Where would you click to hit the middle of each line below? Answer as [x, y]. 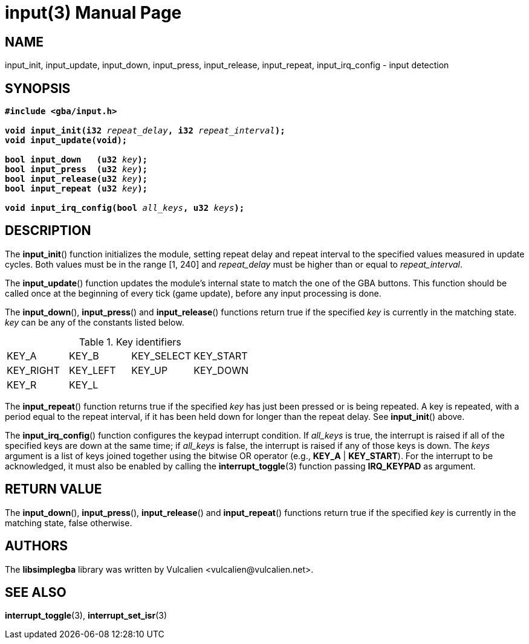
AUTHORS [37, 546]
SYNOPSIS [38, 88]
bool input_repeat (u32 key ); [76, 189]
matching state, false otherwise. [69, 523]
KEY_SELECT [161, 356]
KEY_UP [150, 370]
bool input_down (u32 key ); [76, 160]
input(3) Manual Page [93, 13]
